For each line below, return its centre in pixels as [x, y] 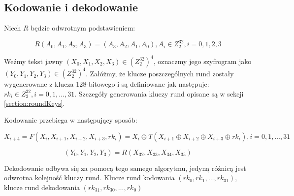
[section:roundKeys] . [34, 103]
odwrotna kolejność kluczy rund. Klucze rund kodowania [89, 178]
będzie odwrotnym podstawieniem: [83, 28]
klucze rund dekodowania [42, 187]
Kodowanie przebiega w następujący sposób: [71, 120]
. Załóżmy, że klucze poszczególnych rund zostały [160, 73]
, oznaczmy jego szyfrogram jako [202, 61]
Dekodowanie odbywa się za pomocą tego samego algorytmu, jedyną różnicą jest [125, 168]
